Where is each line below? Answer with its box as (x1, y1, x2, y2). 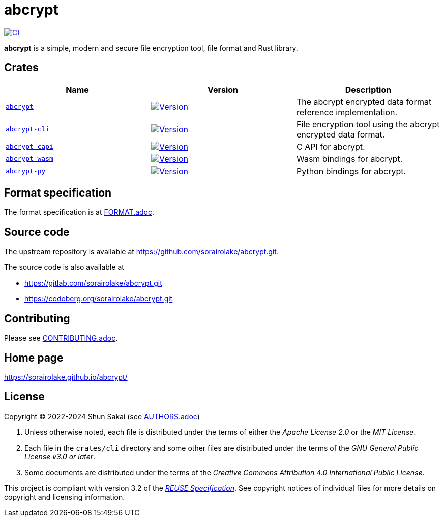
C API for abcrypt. (296, 141, 365, 152)
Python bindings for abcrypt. (296, 166, 406, 176)
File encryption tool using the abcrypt (296, 119, 440, 129)
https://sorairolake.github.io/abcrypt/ (4, 372, 128, 381)
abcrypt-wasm (6, 155, 53, 163)
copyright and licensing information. (4, 492, 125, 501)
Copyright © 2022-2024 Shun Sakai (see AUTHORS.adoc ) (4, 412, 200, 421)
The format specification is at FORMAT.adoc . (4, 208, 155, 217)
